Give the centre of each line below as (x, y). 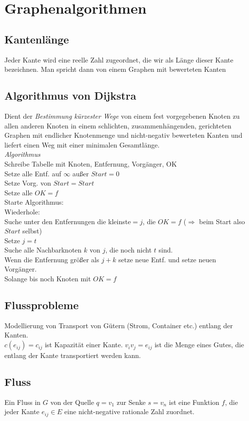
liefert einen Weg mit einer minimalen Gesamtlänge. (82, 144)
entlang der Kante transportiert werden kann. (73, 355)
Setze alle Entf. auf (33, 173)
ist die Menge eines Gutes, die (199, 345)
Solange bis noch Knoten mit (48, 279)
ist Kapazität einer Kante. (84, 345)
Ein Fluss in (23, 402)
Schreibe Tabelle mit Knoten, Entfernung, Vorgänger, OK (91, 163)
